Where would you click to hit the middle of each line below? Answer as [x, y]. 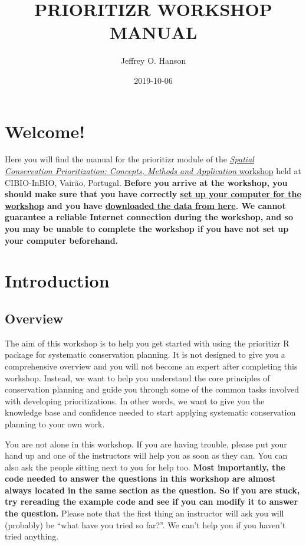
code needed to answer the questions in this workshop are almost [140, 478]
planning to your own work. [55, 424]
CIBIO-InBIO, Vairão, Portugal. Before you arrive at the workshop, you [146, 182]
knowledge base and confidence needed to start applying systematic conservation [150, 412]
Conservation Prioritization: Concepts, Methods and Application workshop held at [153, 171]
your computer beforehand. [62, 240]
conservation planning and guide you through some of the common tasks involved [152, 389]
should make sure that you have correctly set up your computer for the [153, 194]
